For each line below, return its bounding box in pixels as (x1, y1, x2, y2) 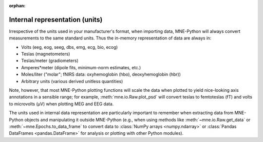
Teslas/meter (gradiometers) (21, 58, 79, 63)
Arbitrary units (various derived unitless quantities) (21, 78, 123, 84)
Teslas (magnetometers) (21, 51, 70, 57)
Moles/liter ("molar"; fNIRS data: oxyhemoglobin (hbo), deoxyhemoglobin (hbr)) (21, 71, 181, 78)
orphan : (9, 3, 26, 8)
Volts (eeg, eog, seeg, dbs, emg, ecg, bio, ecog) (21, 44, 118, 50)
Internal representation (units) (9, 15, 103, 24)
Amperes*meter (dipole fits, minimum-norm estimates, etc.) (21, 64, 141, 70)
